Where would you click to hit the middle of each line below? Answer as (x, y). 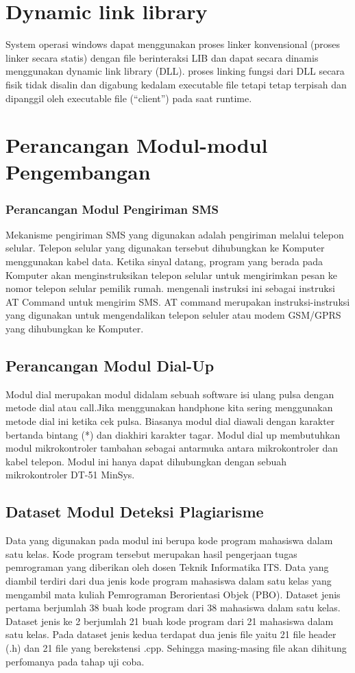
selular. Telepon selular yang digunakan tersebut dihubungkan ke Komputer (165, 248)
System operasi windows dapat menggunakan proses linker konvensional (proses (173, 44)
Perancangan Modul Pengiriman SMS (112, 209)
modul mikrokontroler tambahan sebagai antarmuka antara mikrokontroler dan (172, 448)
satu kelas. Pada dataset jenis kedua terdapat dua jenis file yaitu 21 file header (171, 634)
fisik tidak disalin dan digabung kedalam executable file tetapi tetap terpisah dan (176, 84)
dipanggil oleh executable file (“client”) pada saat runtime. (129, 98)
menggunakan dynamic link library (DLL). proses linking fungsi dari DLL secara (175, 71)
